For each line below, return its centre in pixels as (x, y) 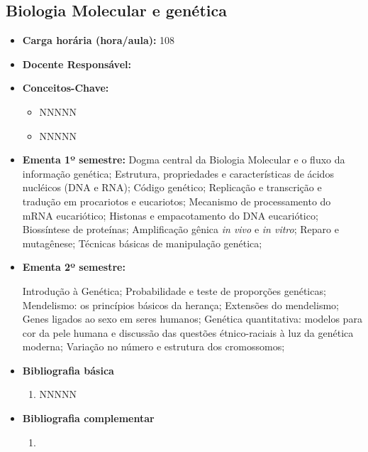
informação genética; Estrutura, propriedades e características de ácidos (178, 173)
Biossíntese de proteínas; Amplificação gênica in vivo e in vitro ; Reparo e (180, 229)
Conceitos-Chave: (66, 88)
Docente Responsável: (77, 64)
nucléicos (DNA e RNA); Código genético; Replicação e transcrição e (172, 187)
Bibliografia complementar (88, 418)
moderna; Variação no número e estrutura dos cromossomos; (154, 346)
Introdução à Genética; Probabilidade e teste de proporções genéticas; (174, 290)
